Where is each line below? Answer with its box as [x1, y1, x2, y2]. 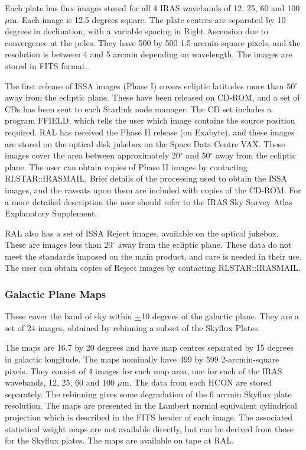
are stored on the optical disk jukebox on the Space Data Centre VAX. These [5, 137, 285, 150]
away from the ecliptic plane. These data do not [118, 238, 292, 251]
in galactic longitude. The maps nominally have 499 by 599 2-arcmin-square [5, 353, 279, 365]
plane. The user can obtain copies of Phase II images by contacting [5, 160, 248, 173]
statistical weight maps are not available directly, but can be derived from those [5, 422, 294, 435]
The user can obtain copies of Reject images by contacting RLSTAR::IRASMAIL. [5, 261, 301, 274]
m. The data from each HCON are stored [122, 376, 272, 389]
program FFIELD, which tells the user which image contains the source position [5, 114, 295, 127]
